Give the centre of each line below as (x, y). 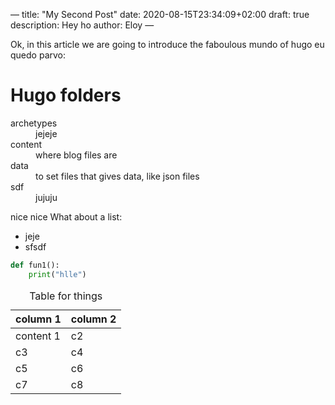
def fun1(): (35, 265)
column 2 (93, 319)
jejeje (46, 133)
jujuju (46, 197)
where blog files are (76, 155)
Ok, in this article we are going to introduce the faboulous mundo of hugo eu (167, 44)
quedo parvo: (38, 55)
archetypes (34, 123)
